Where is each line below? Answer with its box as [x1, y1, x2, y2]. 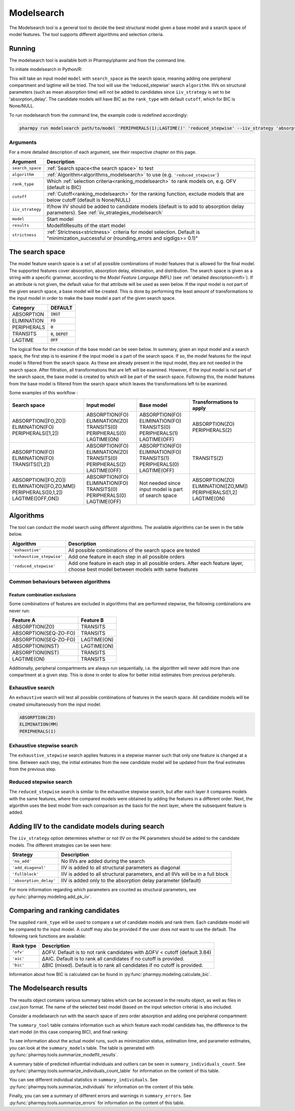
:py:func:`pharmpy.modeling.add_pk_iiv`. [9, 894, 92, 900]
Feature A [12, 617, 35, 624]
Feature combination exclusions [9, 591, 76, 597]
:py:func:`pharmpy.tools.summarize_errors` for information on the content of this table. [9, 1100, 185, 1106]
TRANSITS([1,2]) [12, 461, 50, 468]
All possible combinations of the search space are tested [68, 547, 200, 554]
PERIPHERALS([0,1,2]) [12, 489, 63, 496]
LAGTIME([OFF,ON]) [12, 495, 59, 502]
